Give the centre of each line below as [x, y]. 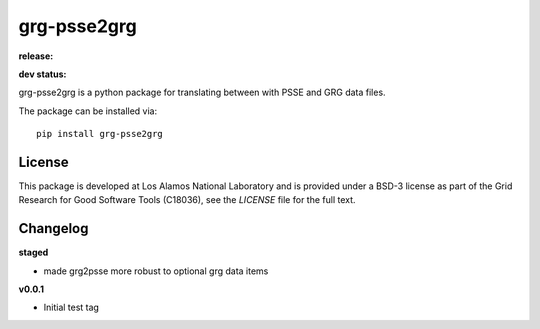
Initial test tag [71, 307]
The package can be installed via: [88, 111]
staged [33, 252]
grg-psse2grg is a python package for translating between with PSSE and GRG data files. [202, 92]
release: [36, 56]
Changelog [53, 228]
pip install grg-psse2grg [100, 134]
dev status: [42, 74]
